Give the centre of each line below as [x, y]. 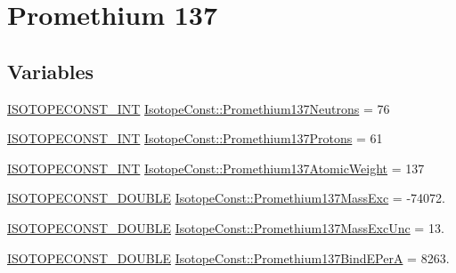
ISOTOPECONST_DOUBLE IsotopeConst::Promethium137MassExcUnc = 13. [226, 227]
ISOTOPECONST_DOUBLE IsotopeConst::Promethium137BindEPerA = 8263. [228, 257]
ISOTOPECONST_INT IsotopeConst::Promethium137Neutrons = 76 [199, 108]
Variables [51, 71]
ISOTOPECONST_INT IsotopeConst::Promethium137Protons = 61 [195, 138]
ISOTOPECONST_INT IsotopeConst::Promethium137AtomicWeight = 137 [216, 168]
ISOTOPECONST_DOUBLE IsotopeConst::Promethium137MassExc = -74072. [226, 198]
